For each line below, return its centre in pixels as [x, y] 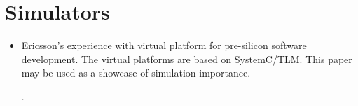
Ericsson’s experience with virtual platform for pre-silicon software [164, 45]
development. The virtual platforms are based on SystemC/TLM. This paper [187, 59]
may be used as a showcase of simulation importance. [136, 73]
